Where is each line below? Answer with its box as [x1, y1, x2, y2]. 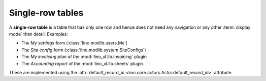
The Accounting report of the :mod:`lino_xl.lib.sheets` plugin [21, 61, 143, 66]
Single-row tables [9, 7, 84, 18]
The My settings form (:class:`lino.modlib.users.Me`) [21, 40, 128, 46]
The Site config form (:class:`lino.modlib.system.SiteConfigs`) [21, 47, 146, 53]
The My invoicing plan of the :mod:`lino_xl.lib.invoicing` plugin [21, 54, 147, 60]
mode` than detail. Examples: [9, 31, 68, 37]
